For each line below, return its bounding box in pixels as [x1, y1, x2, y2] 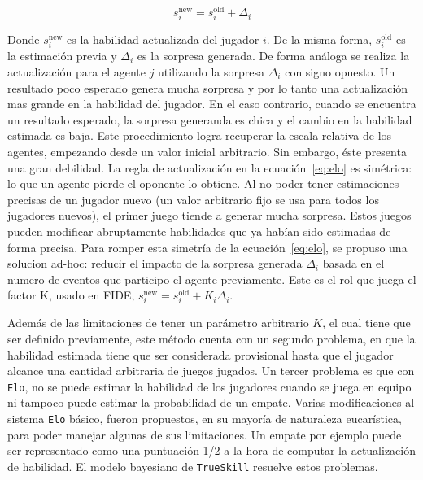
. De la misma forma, [266, 31, 373, 48]
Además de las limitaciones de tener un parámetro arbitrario [7, 314, 309, 331]
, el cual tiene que [322, 314, 411, 331]
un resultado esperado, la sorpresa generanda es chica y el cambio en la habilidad [7, 111, 412, 128]
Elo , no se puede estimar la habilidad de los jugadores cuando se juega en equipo [7, 377, 412, 395]
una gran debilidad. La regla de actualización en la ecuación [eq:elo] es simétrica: [7, 159, 412, 176]
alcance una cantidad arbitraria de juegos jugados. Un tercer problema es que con [7, 362, 415, 379]
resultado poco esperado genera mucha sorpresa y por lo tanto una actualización [7, 79, 408, 96]
